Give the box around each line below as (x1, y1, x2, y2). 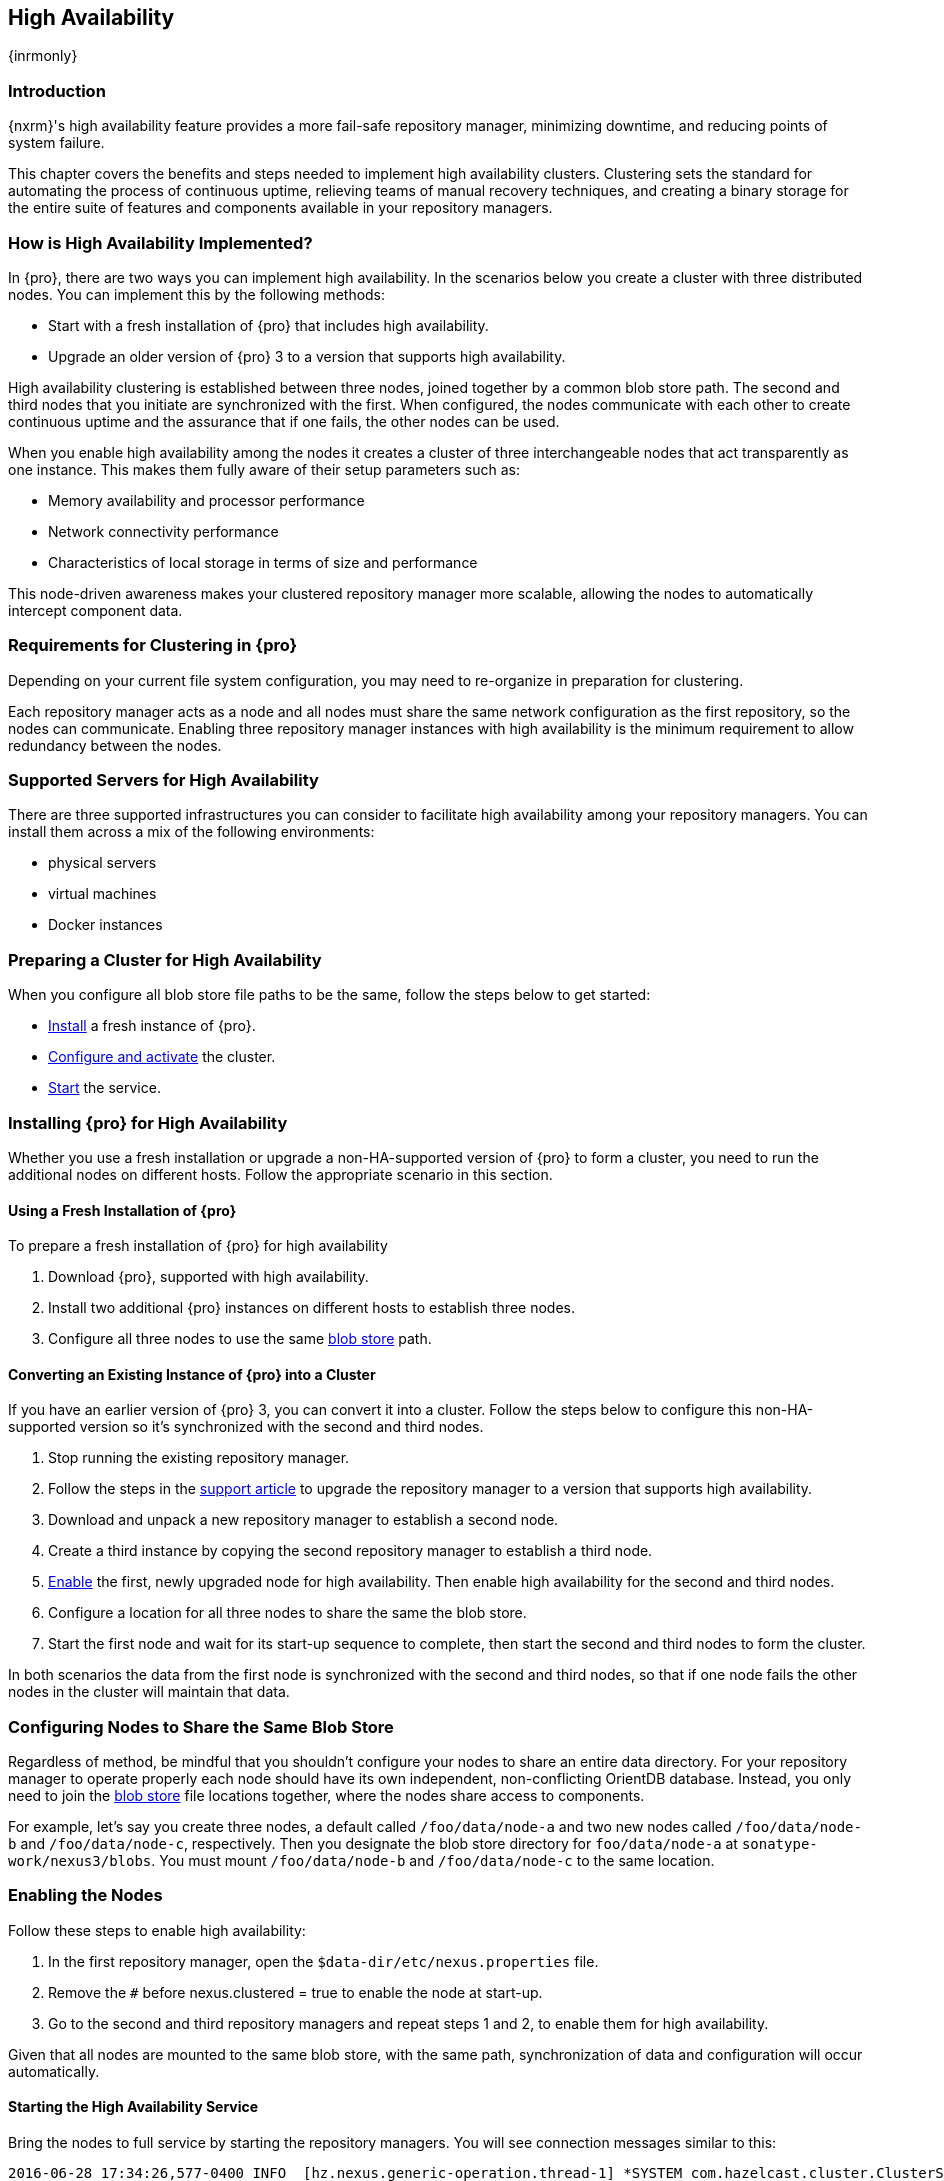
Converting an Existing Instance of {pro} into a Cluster (8, 1365, 376, 1383)
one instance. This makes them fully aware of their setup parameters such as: (8, 460, 520, 478)
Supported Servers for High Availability (8, 770, 319, 791)
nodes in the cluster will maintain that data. (8, 1683, 290, 1701)
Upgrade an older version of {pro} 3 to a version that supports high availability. (48, 347, 566, 365)
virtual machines (48, 885, 157, 903)
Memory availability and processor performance (48, 491, 365, 509)
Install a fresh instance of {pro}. (48, 1017, 256, 1035)
